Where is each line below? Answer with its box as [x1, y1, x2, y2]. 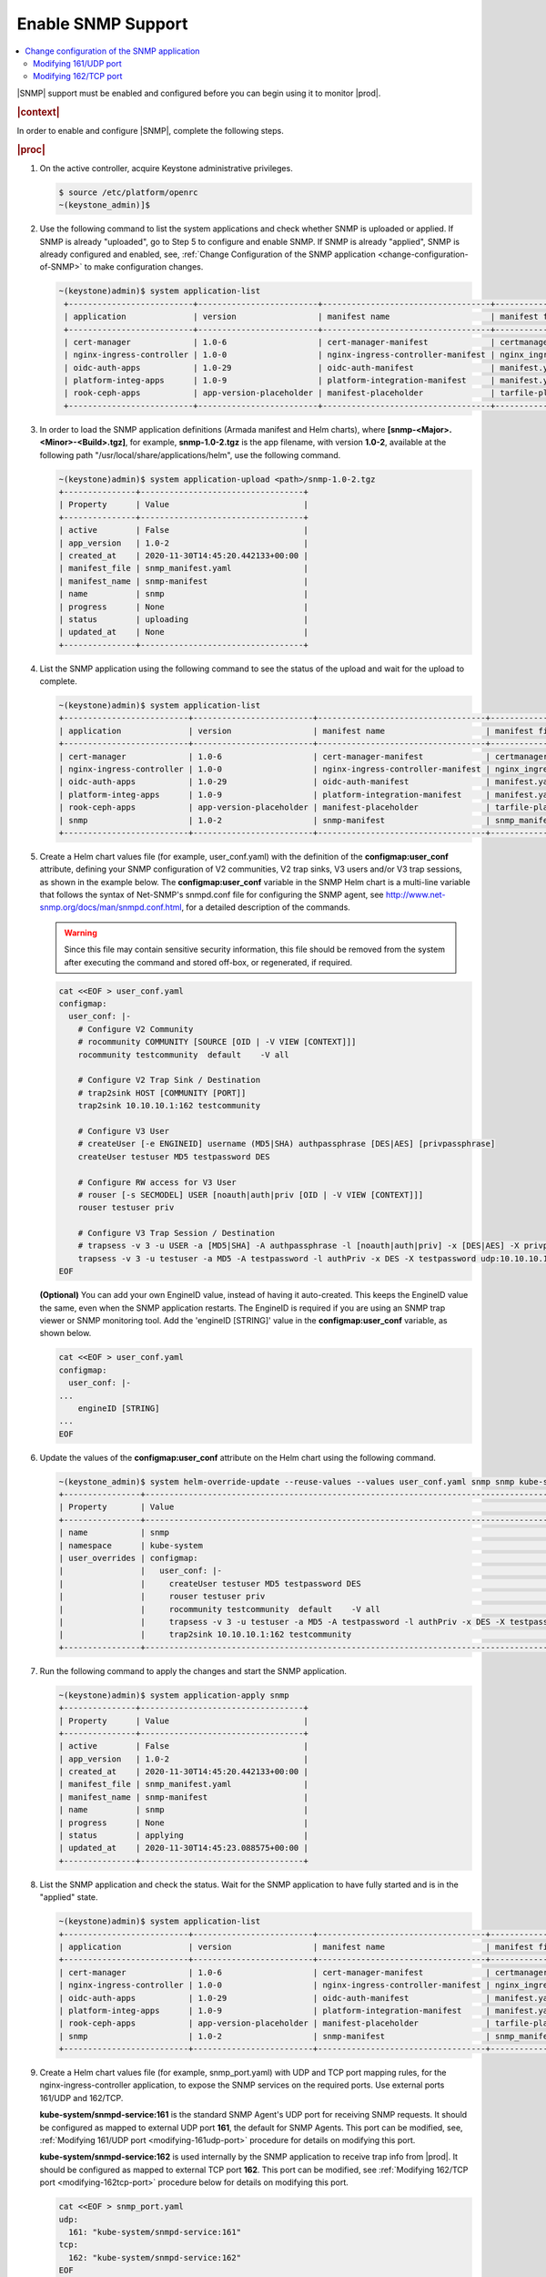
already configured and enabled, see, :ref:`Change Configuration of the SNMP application [39, 249, 377, 260]
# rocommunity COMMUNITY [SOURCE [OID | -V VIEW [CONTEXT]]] [77, 1036, 357, 1047]
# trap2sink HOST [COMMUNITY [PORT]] [77, 1087, 247, 1098]
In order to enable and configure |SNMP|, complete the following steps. [16, 125, 284, 136]
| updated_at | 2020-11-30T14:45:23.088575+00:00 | [58, 1843, 308, 1853]
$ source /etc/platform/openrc [58, 187, 199, 198]
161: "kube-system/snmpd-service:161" [68, 2227, 241, 2237]
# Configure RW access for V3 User [77, 1177, 237, 1188]
